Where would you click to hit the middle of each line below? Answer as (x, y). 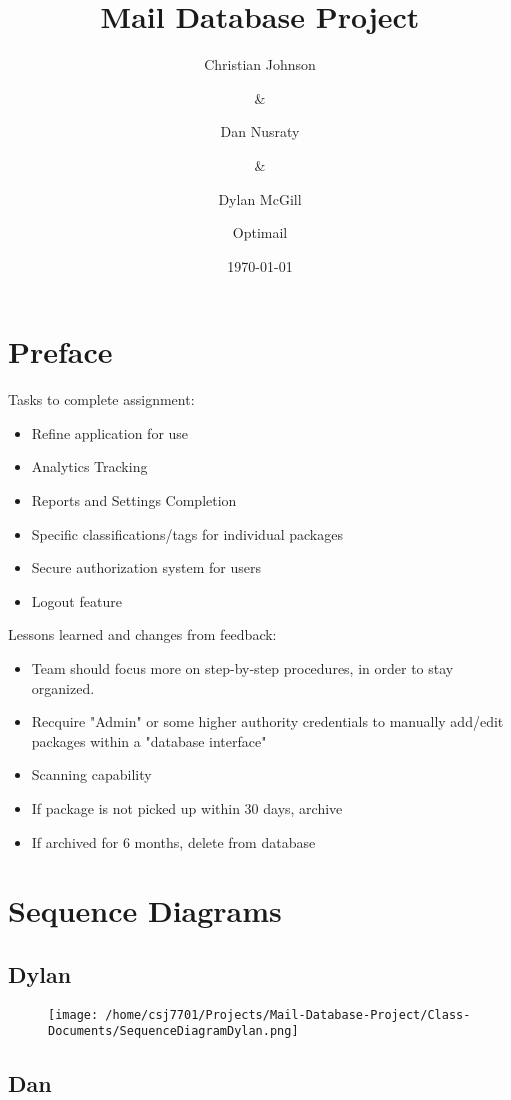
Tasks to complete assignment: (101, 399)
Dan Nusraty (260, 131)
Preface (60, 351)
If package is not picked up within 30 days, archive (187, 807)
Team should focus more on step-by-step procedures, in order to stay (242, 667)
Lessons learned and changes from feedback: (142, 634)
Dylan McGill (260, 198)
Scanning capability (91, 774)
